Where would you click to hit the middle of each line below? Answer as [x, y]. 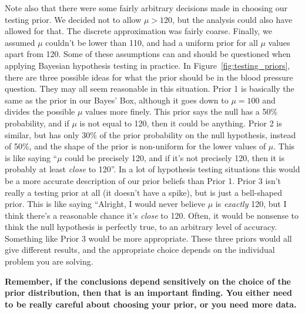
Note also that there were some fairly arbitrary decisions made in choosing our [146, 8]
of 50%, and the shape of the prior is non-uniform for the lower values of [135, 146]
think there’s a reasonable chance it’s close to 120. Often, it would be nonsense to [152, 215]
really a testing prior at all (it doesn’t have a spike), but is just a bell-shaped [143, 192]
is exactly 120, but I [251, 204]
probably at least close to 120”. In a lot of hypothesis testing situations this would [152, 169]
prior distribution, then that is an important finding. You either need [149, 293]
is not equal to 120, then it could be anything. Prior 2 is [181, 123]
